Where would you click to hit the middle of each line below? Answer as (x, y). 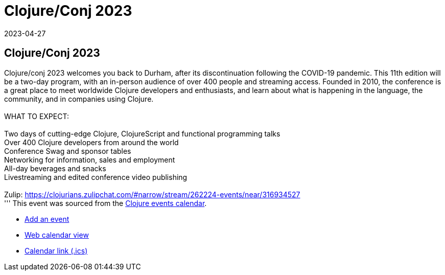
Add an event (47, 219)
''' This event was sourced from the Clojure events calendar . (106, 203)
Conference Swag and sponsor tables (68, 151)
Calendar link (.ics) (56, 250)
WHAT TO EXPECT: (37, 116)
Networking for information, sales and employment (90, 159)
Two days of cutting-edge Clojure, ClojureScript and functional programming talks (142, 133)
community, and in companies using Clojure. (79, 99)
